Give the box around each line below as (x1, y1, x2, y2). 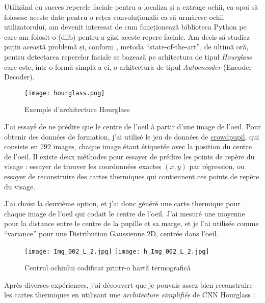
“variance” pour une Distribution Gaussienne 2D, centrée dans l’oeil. (4, 228, 219, 238)
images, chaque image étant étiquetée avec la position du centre (53, 141, 252, 152)
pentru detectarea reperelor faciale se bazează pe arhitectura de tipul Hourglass (4, 51, 252, 62)
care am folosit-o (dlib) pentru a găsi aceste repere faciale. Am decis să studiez (4, 31, 250, 42)
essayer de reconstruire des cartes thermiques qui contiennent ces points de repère (4, 171, 259, 181)
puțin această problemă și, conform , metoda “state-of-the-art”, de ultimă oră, (4, 41, 249, 52)
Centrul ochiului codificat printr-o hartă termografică (24, 262, 191, 273)
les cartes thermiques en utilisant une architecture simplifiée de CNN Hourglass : (4, 289, 255, 300)
